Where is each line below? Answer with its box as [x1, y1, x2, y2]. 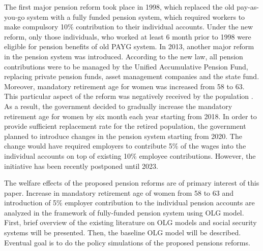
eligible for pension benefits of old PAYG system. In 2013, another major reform [4, 41, 254, 52]
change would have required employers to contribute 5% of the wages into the [4, 140, 246, 151]
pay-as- [237, 2, 259, 12]
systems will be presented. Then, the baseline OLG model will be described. [4, 227, 241, 238]
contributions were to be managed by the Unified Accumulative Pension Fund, [4, 61, 248, 71]
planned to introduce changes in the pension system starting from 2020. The [4, 130, 242, 141]
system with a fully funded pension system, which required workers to [27, 11, 245, 22]
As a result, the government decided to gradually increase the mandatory [4, 100, 232, 111]
